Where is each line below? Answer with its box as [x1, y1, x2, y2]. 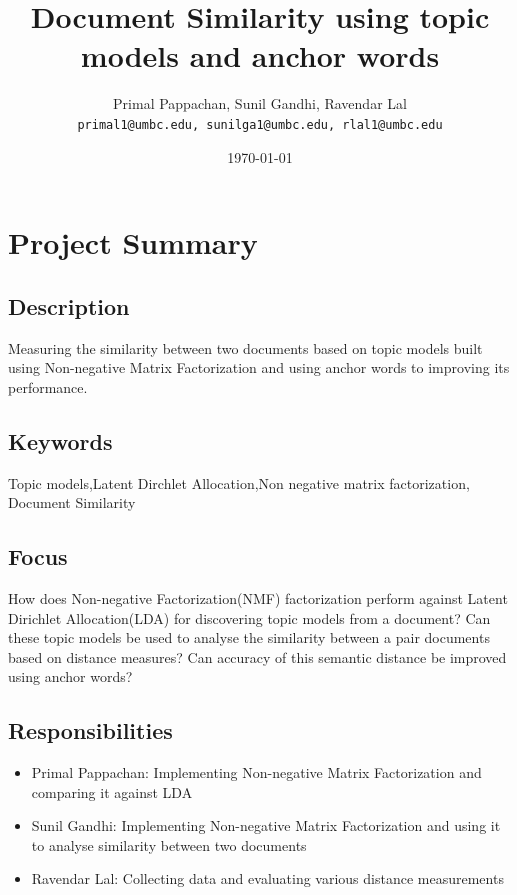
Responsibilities [8, 715, 173, 746]
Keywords [8, 425, 113, 456]
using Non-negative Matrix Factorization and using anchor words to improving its [8, 357, 510, 378]
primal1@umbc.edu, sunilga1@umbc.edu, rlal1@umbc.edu [77, 117, 443, 132]
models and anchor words [80, 35, 440, 76]
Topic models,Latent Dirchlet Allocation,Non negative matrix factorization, [8, 472, 470, 493]
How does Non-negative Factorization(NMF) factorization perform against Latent [8, 587, 508, 608]
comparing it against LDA [31, 781, 193, 802]
